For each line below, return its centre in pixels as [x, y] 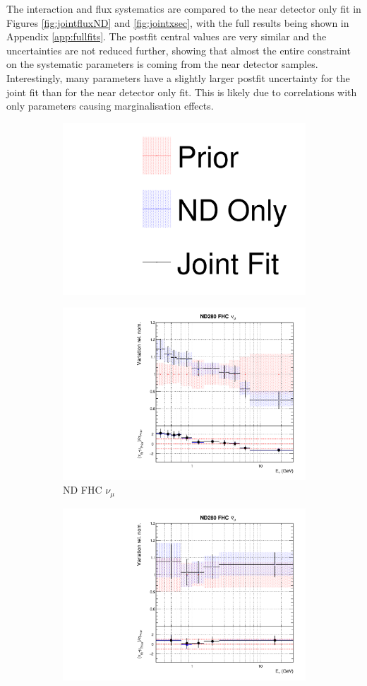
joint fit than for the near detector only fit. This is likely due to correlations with [182, 92]
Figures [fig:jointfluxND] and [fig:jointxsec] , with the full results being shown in [178, 22]
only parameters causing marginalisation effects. [110, 106]
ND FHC [83, 490]
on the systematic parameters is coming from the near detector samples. [162, 64]
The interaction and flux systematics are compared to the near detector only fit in [184, 8]
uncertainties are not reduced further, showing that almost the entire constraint [179, 50]
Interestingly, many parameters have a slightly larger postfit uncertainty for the [178, 77]
